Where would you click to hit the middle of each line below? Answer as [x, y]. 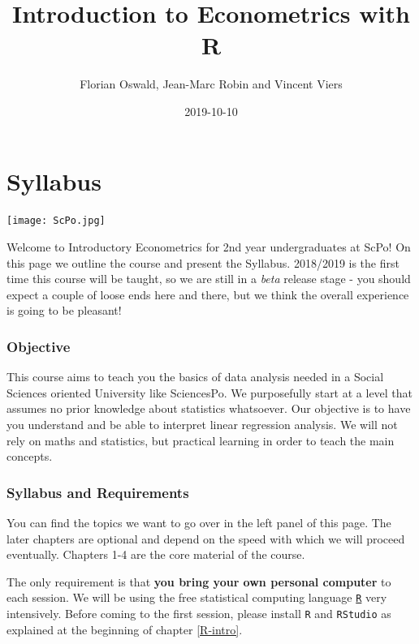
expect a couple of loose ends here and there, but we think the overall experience [208, 294]
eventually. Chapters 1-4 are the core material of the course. [156, 554]
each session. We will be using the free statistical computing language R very [197, 597]
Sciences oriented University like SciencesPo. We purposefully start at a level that [210, 392]
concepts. [30, 456]
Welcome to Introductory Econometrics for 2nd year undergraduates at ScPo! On [209, 247]
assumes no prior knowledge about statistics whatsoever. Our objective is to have [209, 408]
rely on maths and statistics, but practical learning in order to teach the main [201, 440]
